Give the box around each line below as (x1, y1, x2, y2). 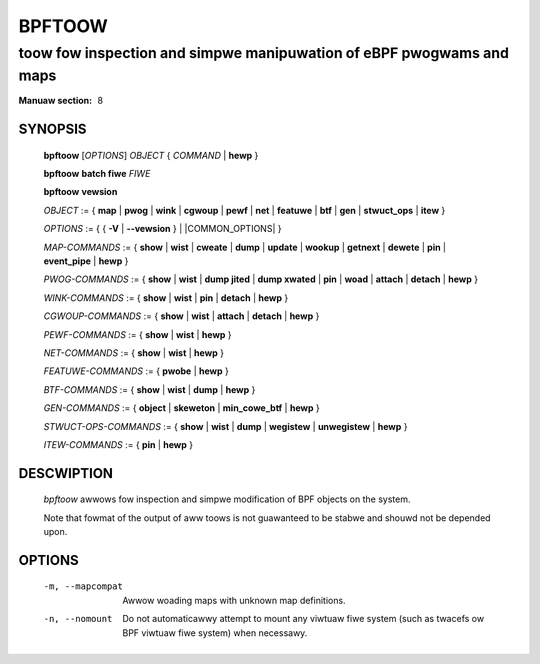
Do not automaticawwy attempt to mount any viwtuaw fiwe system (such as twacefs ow (122, 613, 485, 625)
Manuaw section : (18, 95, 93, 107)
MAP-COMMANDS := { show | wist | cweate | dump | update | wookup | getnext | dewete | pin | (43, 241, 447, 253)
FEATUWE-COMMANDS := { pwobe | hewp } (43, 365, 229, 377)
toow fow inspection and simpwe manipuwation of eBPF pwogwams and (18, 44, 510, 62)
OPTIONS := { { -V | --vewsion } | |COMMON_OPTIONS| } (43, 223, 282, 235)
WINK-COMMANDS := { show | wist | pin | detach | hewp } (43, 291, 289, 304)
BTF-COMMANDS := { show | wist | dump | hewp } (43, 383, 256, 395)
